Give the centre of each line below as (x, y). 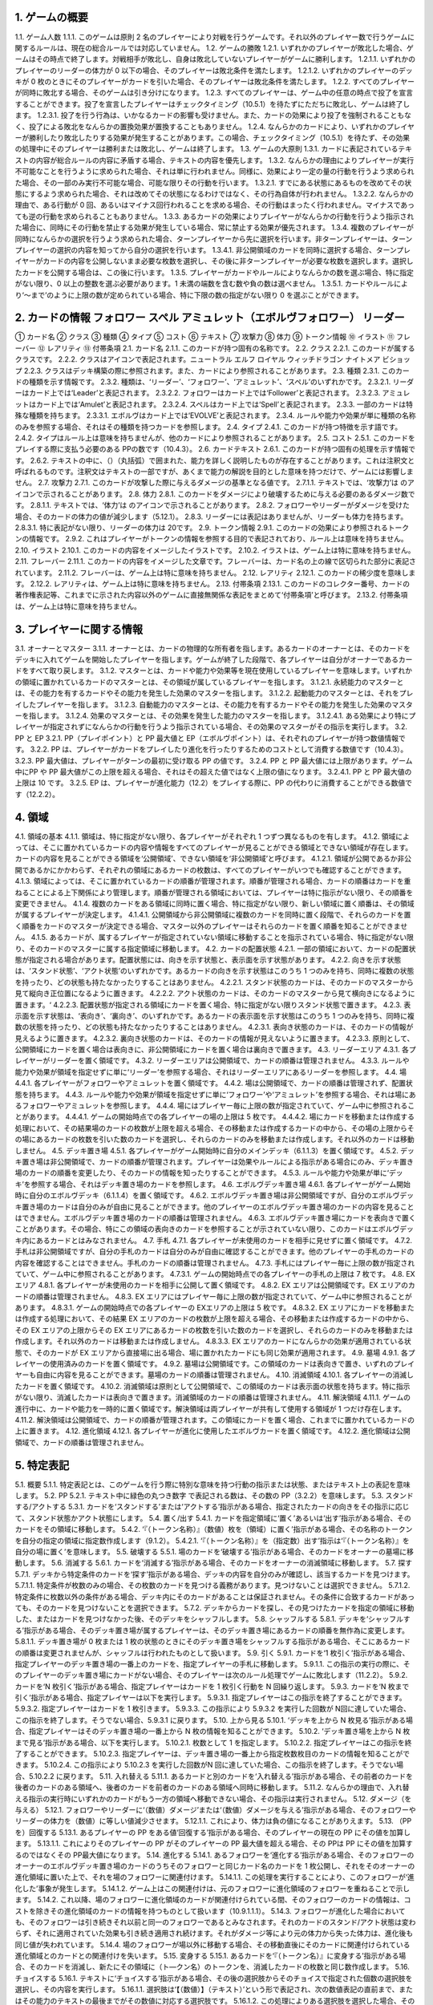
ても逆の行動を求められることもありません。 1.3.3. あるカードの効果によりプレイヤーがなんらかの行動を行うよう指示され (214, 216)
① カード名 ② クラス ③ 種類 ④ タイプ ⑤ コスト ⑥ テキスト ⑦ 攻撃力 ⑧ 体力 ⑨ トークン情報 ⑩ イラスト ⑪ (204, 337)
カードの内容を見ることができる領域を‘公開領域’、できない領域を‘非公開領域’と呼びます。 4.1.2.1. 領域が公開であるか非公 (213, 859)
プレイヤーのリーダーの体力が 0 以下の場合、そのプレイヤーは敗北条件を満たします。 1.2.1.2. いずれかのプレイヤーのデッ (214, 70)
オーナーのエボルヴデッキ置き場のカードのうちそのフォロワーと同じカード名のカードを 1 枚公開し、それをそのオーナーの (215, 1865)
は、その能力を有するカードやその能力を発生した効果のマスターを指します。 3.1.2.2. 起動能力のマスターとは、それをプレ (214, 693)
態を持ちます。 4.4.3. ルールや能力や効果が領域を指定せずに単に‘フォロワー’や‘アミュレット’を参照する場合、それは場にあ (215, 1094)
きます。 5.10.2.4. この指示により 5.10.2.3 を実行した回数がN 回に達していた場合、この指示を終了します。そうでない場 (209, 1765)
